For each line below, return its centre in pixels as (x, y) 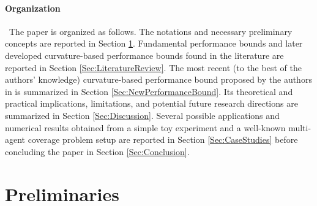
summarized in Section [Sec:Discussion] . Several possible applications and (142, 115)
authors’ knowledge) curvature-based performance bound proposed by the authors (158, 79)
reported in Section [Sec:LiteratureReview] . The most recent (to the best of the (153, 67)
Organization (33, 8)
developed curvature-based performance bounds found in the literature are (144, 55)
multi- (300, 127)
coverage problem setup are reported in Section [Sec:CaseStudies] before (163, 139)
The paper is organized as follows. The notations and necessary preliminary (151, 31)
